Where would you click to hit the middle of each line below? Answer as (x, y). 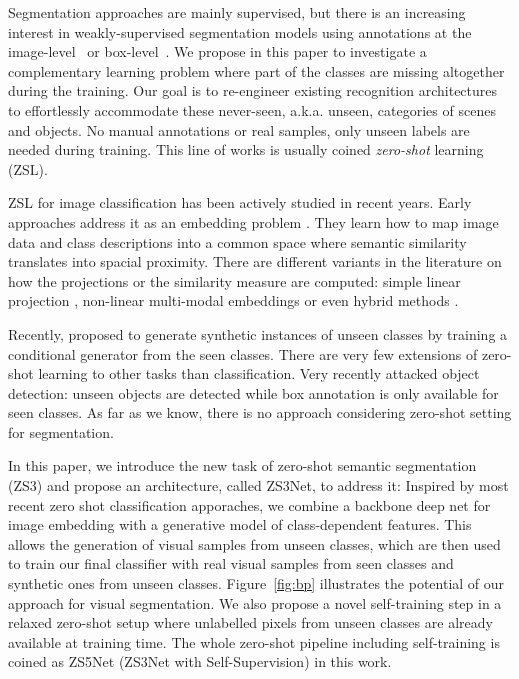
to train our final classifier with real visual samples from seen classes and (231, 563)
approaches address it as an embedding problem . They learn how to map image (253, 221)
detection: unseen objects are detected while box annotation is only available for (253, 392)
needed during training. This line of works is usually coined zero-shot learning (246, 149)
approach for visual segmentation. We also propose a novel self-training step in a (255, 602)
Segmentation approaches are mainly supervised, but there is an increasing (237, 12)
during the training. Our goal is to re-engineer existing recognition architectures (253, 90)
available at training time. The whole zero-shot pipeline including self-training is (254, 641)
